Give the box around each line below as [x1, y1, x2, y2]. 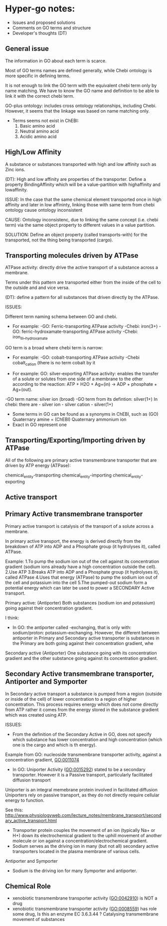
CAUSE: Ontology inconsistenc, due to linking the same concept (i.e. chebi [5, 216, 159, 222]
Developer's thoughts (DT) [12, 30, 67, 36]
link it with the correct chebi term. [5, 93, 75, 99]
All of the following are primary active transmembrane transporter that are [5, 457, 157, 463]
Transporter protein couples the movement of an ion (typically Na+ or [12, 827, 156, 833]
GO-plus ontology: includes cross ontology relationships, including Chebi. [5, 103, 157, 109]
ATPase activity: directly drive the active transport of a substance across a [5, 265, 159, 271]
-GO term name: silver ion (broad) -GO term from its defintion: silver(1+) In [5, 396, 158, 402]
